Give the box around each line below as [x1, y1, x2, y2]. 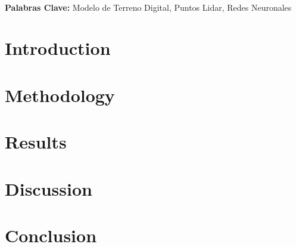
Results [5, 129, 67, 154]
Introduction [5, 36, 111, 60]
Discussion [5, 176, 92, 200]
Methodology [5, 82, 115, 107]
